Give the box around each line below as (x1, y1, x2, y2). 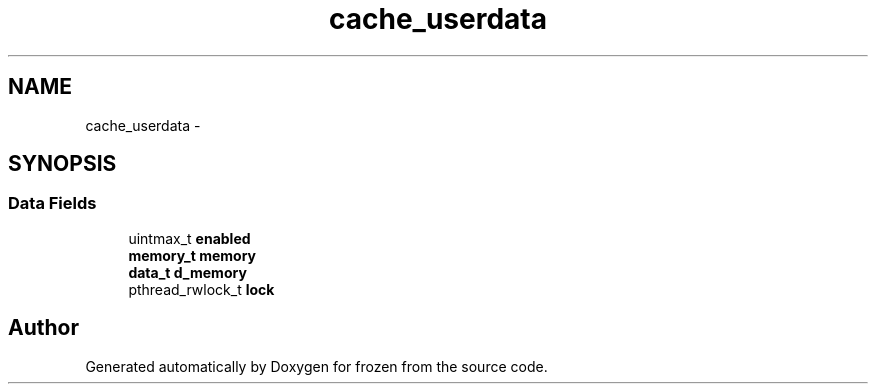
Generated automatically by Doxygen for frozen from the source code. (85, 357, 548, 375)
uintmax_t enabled (128, 229, 251, 247)
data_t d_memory (128, 263, 247, 281)
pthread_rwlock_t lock (128, 280, 275, 298)
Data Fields (8, 193, 97, 214)
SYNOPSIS (8, 151, 117, 177)
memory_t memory (128, 246, 257, 264)
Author (8, 315, 79, 341)
